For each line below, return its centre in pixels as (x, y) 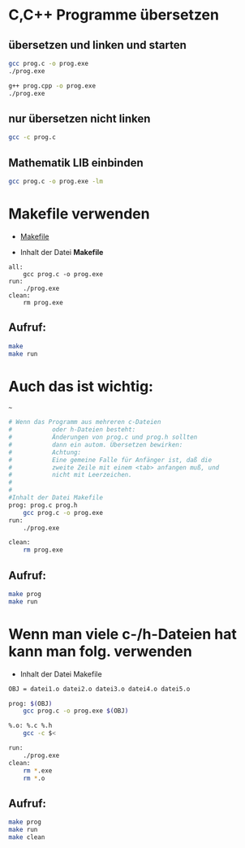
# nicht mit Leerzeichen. (70, 475)
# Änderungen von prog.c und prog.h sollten (103, 437)
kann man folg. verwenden (100, 651)
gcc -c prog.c (32, 137)
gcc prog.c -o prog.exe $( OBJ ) (76, 711)
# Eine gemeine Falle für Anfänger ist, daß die (110, 460)
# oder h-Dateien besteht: (72, 430)
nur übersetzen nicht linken (80, 118)
